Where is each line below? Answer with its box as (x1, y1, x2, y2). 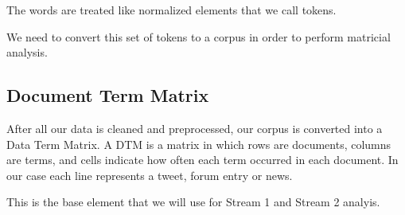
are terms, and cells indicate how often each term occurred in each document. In (6, 151, 399, 168)
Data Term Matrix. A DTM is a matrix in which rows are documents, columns (6, 135, 391, 152)
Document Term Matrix (6, 83, 209, 107)
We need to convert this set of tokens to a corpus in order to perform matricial (6, 28, 391, 45)
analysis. (6, 44, 48, 61)
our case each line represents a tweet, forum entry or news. (6, 166, 293, 183)
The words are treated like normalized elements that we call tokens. (6, 2, 337, 18)
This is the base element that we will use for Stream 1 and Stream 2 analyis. (6, 193, 380, 210)
